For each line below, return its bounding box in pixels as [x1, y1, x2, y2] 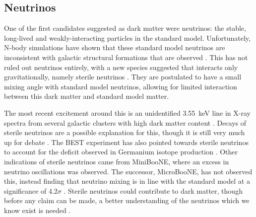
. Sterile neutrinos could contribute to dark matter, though [64, 185, 243, 196]
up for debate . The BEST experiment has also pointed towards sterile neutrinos [4, 137, 249, 147]
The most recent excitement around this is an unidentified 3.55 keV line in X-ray [4, 107, 251, 118]
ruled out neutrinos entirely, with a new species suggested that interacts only [4, 62, 238, 72]
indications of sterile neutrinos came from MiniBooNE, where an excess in [4, 156, 229, 166]
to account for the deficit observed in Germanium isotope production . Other [4, 146, 238, 157]
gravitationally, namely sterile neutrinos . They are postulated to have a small [4, 72, 242, 82]
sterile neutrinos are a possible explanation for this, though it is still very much [4, 127, 245, 138]
